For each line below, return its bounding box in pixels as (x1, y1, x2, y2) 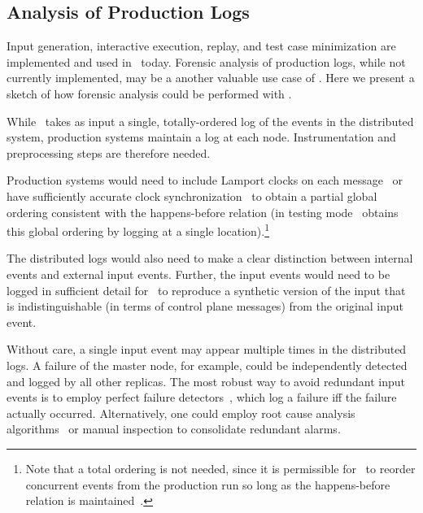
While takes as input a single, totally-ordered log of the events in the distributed (7, 112, 414, 129)
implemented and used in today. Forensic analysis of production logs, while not (7, 53, 406, 70)
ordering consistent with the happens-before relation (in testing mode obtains (7, 203, 399, 220)
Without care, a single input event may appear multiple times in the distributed (7, 341, 407, 358)
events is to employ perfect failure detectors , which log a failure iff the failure (7, 389, 397, 406)
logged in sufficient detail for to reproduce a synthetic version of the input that (7, 281, 406, 298)
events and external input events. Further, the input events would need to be (7, 265, 390, 282)
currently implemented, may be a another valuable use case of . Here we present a (7, 69, 415, 86)
